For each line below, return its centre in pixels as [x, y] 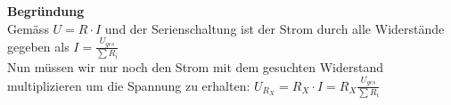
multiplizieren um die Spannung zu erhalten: [129, 85]
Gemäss [28, 28]
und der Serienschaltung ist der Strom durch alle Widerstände [275, 28]
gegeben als [38, 46]
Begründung [46, 11]
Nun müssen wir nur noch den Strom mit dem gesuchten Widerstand [196, 67]
